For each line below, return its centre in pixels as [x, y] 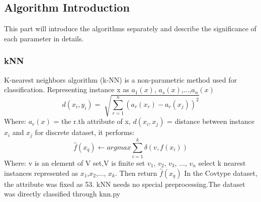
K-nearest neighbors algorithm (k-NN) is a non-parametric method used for [120, 79]
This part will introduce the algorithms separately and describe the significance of [130, 28]
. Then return [136, 173]
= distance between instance [211, 121]
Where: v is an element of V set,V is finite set [75, 162]
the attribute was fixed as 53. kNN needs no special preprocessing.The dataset [125, 184]
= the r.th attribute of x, [92, 121]
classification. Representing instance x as [67, 89]
